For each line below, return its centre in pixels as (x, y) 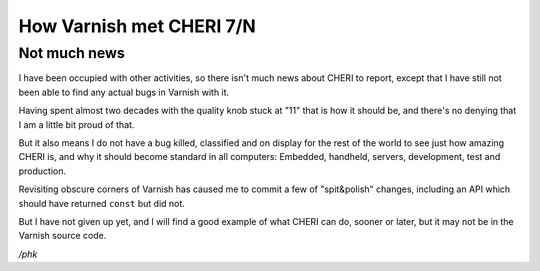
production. (42, 171)
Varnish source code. (62, 236)
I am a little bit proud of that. (76, 124)
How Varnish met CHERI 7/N (137, 26)
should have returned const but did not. (101, 203)
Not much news (71, 53)
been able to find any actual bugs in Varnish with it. (124, 92)
